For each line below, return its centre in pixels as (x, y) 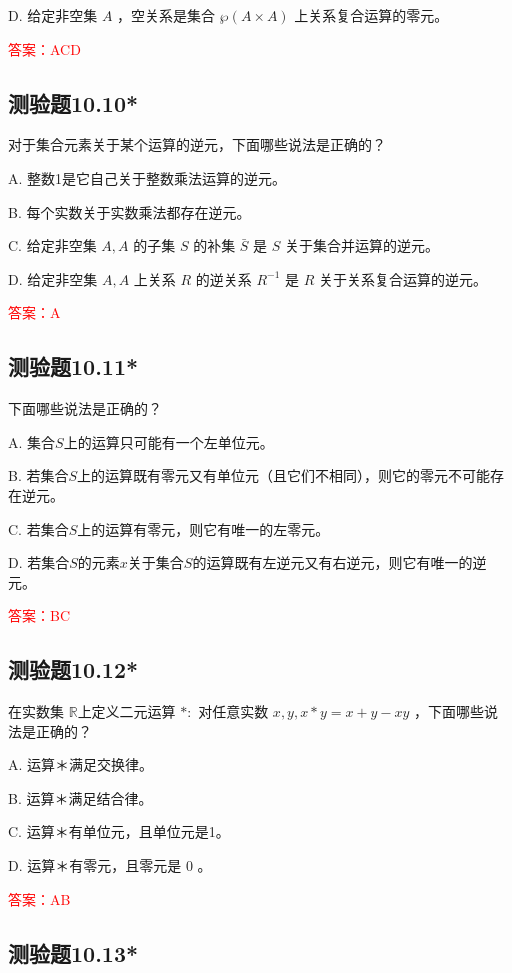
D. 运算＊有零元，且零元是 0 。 (110, 865)
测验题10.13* (73, 952)
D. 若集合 (39, 562)
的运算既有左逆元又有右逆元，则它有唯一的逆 (339, 562)
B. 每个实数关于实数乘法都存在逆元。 (129, 211)
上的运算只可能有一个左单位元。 (168, 441)
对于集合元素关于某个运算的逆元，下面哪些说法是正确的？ (197, 144)
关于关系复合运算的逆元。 (403, 278)
